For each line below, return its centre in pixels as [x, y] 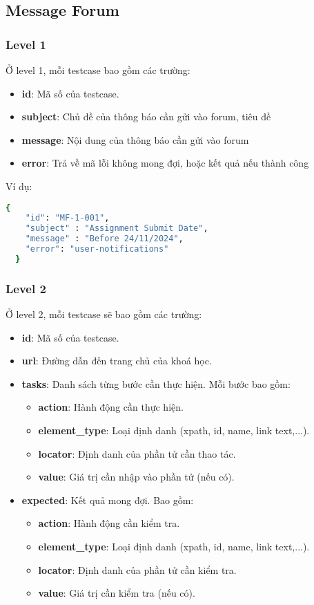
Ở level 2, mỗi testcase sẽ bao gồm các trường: [104, 314]
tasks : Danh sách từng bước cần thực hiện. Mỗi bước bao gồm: [156, 383]
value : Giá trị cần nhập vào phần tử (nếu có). [136, 477]
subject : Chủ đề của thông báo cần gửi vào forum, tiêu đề [146, 117]
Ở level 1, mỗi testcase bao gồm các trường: [98, 70]
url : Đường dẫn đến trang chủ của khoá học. [117, 361]
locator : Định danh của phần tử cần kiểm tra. [137, 569]
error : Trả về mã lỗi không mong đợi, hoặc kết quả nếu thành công [165, 163]
